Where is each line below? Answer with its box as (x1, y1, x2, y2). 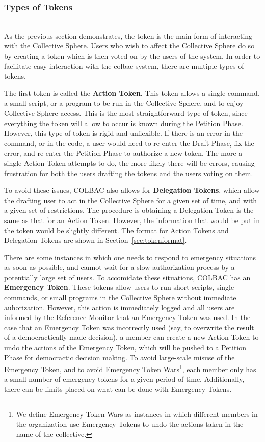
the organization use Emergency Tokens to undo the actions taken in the (16, 419, 244, 429)
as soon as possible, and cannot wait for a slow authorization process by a (4, 262, 235, 273)
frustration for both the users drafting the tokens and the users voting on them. (4, 167, 253, 178)
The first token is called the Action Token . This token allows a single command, (4, 87, 260, 98)
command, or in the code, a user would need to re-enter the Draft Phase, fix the (4, 137, 254, 148)
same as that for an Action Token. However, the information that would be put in (4, 214, 260, 225)
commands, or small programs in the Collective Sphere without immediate (4, 292, 236, 303)
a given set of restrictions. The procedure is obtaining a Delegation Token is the (4, 205, 254, 215)
